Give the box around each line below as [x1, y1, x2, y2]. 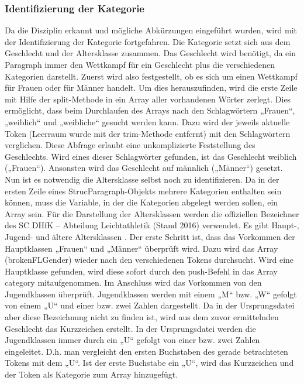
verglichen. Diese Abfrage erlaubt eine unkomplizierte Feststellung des [5, 139, 255, 151]
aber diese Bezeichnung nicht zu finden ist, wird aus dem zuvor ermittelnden [5, 311, 279, 323]
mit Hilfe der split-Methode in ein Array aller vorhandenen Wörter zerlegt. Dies [5, 92, 291, 105]
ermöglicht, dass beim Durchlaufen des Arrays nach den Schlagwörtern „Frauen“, [5, 104, 295, 116]
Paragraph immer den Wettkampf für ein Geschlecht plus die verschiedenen [5, 59, 275, 70]
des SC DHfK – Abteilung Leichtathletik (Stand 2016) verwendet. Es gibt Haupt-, [5, 219, 299, 231]
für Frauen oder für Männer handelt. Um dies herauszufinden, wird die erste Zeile [5, 81, 298, 94]
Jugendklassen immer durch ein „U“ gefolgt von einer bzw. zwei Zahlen [5, 334, 260, 346]
